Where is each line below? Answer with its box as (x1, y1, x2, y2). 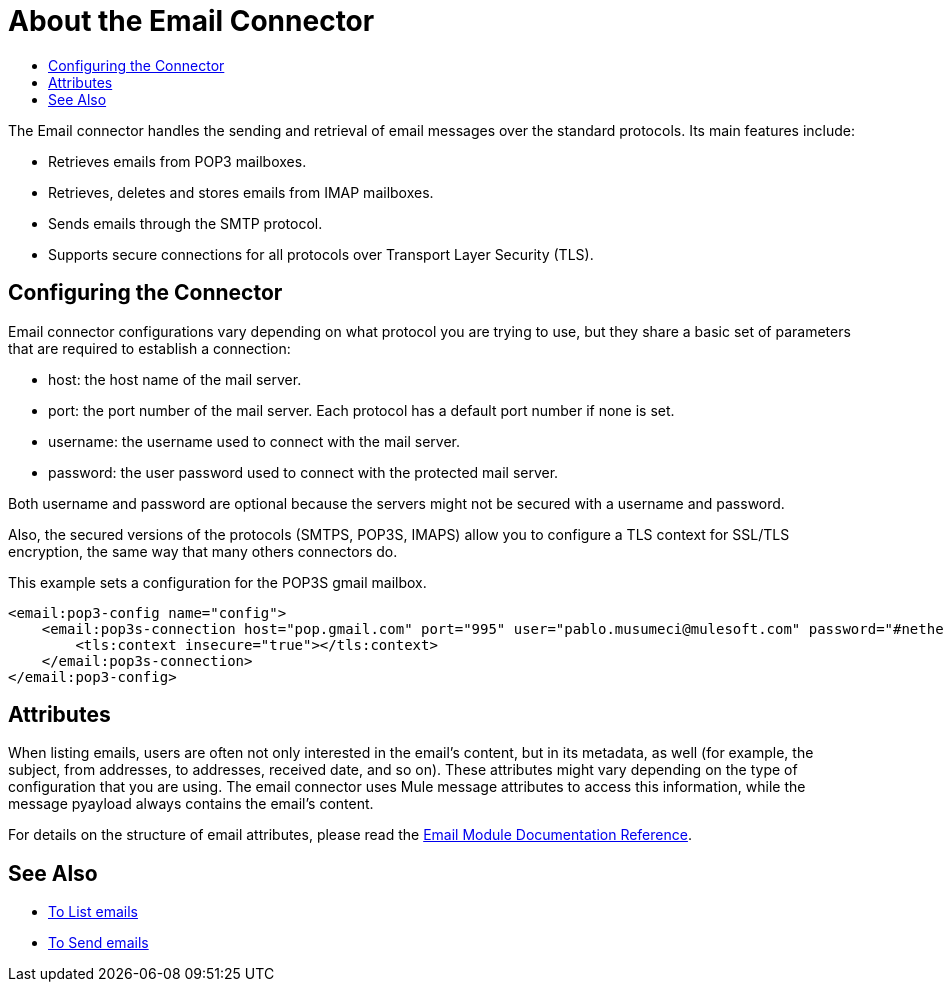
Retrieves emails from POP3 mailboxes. (48, 152, 307, 170)
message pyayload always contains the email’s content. (8, 795, 374, 813)
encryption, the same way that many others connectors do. (8, 542, 398, 560)
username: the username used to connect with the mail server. (48, 432, 461, 450)
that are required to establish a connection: (8, 339, 291, 357)
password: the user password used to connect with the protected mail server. (48, 463, 559, 481)
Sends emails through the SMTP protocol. (48, 214, 323, 232)
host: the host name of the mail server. (48, 370, 302, 388)
